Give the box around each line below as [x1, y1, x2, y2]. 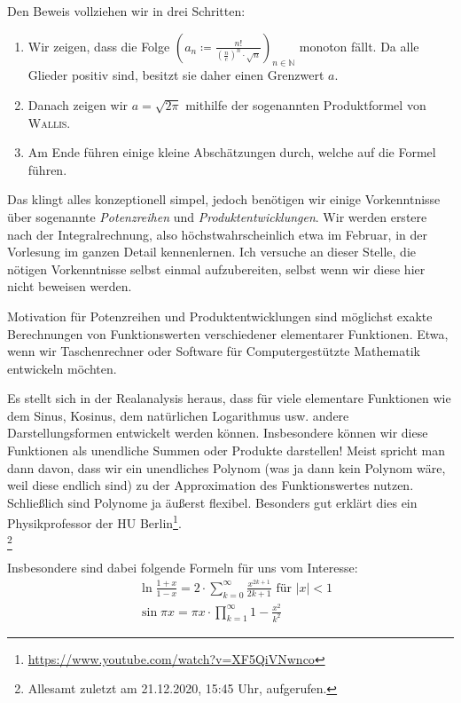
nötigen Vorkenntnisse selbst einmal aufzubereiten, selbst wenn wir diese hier [7, 259, 426, 278]
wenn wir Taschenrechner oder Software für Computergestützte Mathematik [7, 342, 420, 360]
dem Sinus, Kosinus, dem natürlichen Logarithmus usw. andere [7, 406, 349, 424]
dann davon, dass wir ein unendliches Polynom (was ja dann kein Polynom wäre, [7, 458, 446, 477]
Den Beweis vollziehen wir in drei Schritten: [7, 2, 246, 20]
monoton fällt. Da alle [299, 36, 419, 55]
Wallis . [27, 113, 71, 131]
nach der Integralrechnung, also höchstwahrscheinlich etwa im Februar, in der [7, 225, 427, 243]
